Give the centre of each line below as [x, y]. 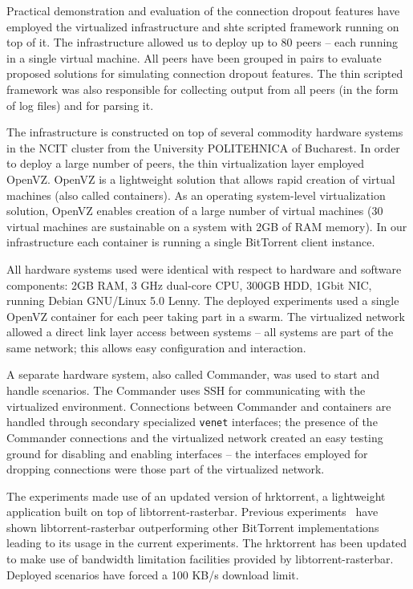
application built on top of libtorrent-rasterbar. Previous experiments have [192, 512]
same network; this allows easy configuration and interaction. [156, 347]
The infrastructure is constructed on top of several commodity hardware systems [205, 132]
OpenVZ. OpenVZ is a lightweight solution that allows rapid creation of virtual [201, 179]
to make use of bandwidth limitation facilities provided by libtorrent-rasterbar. [200, 559]
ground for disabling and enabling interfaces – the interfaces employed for [187, 453]
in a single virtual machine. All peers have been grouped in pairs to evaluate [194, 57]
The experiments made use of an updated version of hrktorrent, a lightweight [196, 496]
